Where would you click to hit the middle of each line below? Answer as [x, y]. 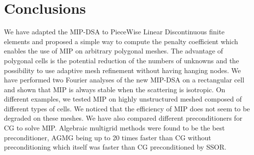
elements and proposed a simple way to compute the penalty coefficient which [121, 41]
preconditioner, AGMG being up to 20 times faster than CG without [108, 137]
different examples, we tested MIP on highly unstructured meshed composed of [123, 99]
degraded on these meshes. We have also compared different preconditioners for [123, 118]
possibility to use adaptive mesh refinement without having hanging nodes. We [123, 70]
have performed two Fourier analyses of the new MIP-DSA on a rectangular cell [124, 80]
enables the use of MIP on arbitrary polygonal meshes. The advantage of [113, 51]
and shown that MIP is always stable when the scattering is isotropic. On [115, 89]
